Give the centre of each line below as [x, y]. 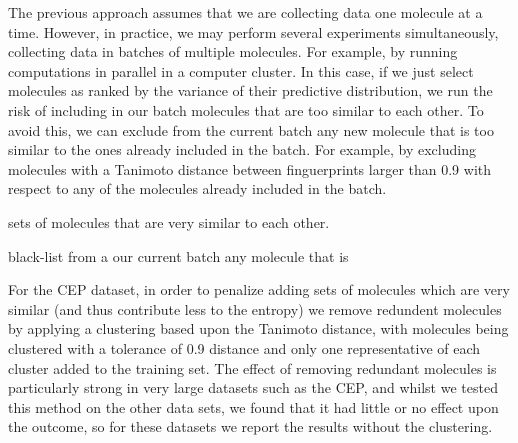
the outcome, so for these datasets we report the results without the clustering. [250, 426]
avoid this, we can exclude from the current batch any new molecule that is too [251, 129]
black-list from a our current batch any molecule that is [178, 255]
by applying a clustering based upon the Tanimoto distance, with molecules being [258, 328]
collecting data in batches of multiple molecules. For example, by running [233, 51]
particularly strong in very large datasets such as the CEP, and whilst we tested [253, 387]
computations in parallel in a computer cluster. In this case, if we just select [241, 70]
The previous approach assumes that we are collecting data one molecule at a [245, 12]
